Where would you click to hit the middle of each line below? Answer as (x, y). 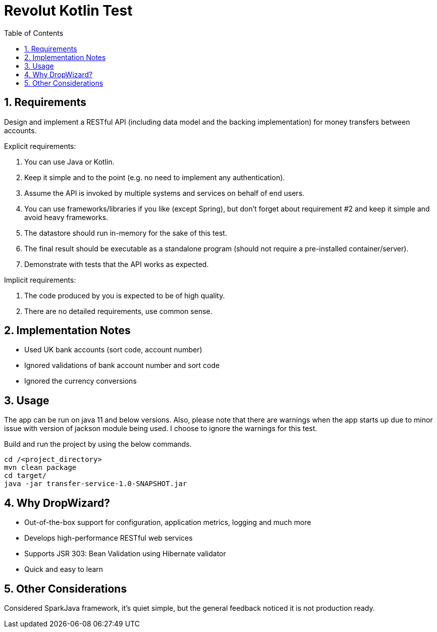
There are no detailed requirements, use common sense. (118, 311)
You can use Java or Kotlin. (69, 162)
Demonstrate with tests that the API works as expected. (117, 264)
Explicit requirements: (40, 146)
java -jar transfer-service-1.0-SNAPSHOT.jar (96, 484)
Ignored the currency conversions (80, 381)
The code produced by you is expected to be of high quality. (125, 295)
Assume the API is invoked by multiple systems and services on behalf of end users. (165, 193)
